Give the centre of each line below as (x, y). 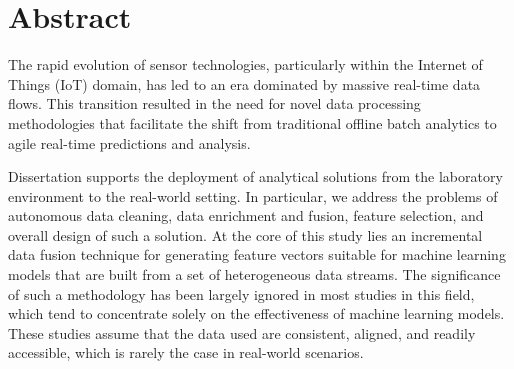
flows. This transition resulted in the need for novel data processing (214, 103)
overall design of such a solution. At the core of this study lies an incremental (245, 234)
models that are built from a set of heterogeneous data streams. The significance (254, 274)
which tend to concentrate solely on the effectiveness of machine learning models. (256, 313)
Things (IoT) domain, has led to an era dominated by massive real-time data (244, 83)
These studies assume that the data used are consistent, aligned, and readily (242, 332)
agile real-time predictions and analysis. (129, 142)
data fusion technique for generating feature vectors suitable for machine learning (257, 254)
